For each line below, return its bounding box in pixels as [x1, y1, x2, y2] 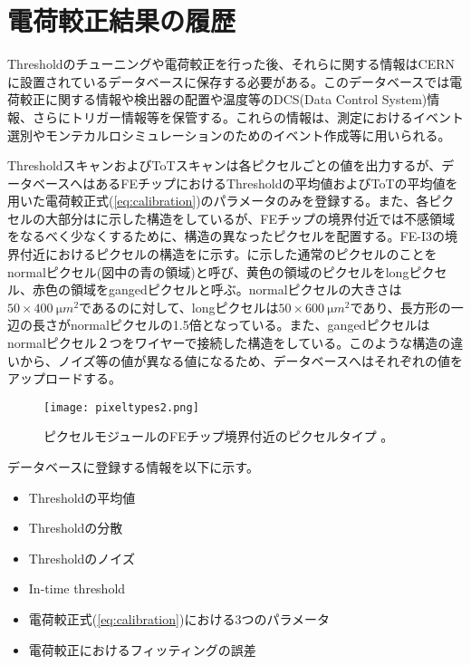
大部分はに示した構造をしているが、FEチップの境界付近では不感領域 [44, 208, 455, 227]
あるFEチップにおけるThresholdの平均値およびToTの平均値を [95, 173, 458, 192]
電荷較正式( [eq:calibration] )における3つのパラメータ [28, 610, 330, 629]
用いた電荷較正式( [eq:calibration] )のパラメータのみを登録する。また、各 [7, 191, 429, 210]
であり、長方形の [350, 297, 451, 316]
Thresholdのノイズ [28, 548, 135, 567]
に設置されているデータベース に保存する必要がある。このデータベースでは [7, 72, 450, 91]
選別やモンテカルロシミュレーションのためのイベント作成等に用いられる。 [7, 125, 451, 144]
